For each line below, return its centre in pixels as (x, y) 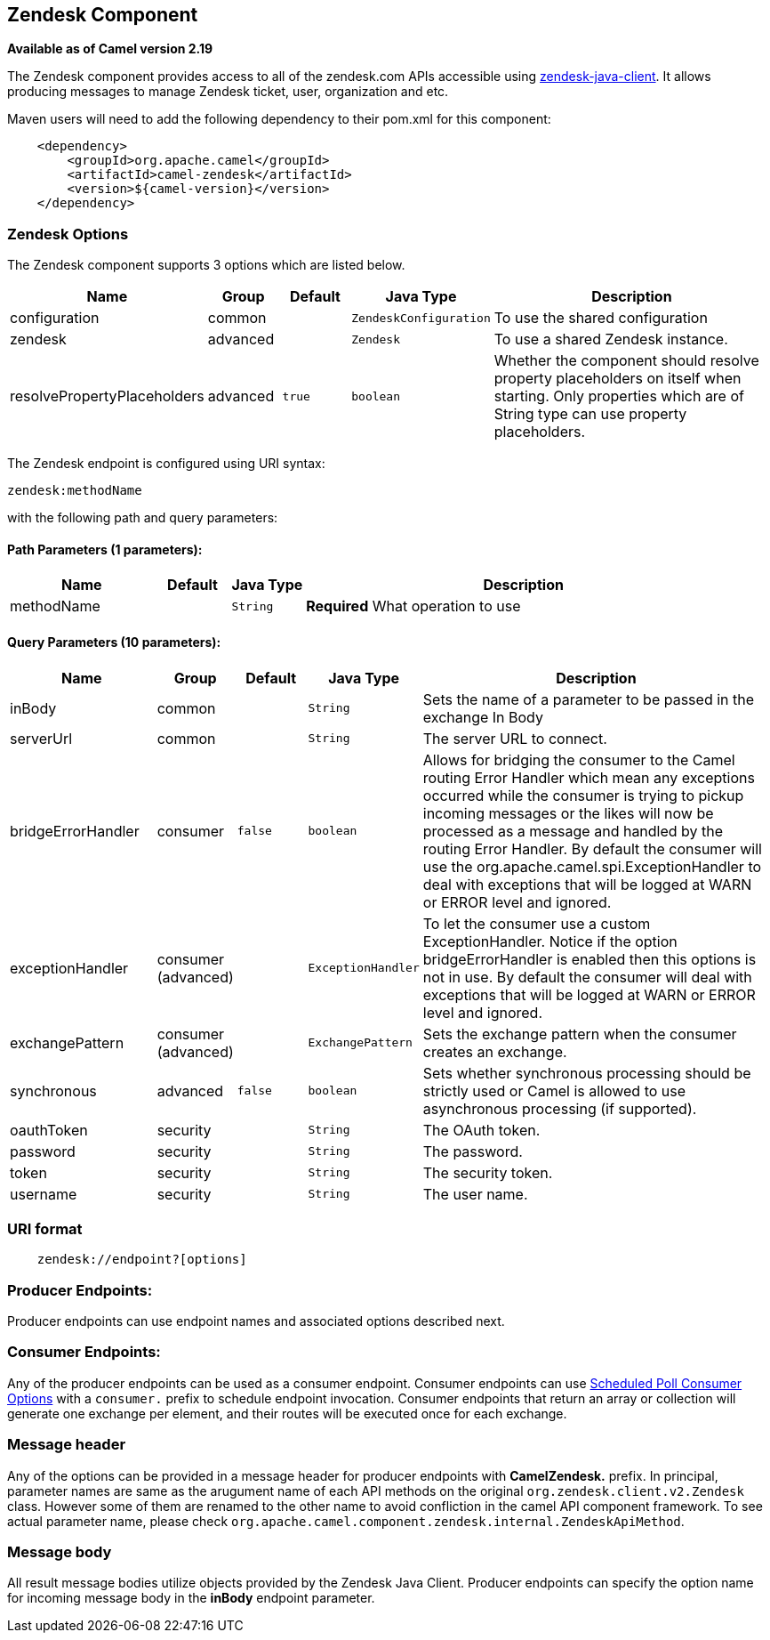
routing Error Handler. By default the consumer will (592, 848)
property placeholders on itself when (618, 379)
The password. (473, 1151)
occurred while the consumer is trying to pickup (583, 795)
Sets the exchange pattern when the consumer (580, 1034)
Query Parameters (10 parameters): (114, 642)
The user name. (475, 1194)
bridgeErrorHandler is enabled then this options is (590, 959)
